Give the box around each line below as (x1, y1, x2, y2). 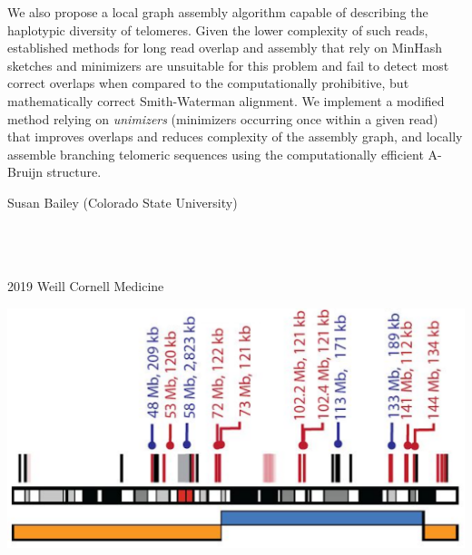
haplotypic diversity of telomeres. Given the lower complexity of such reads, (7, 20, 428, 39)
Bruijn (7, 162, 44, 181)
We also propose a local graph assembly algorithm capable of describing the (7, 3, 428, 21)
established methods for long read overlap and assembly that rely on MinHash (7, 38, 442, 57)
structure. (46, 162, 102, 181)
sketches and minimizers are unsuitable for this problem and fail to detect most (7, 55, 449, 74)
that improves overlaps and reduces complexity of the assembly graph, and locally (7, 127, 463, 146)
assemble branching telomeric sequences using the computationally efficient (7, 144, 424, 163)
